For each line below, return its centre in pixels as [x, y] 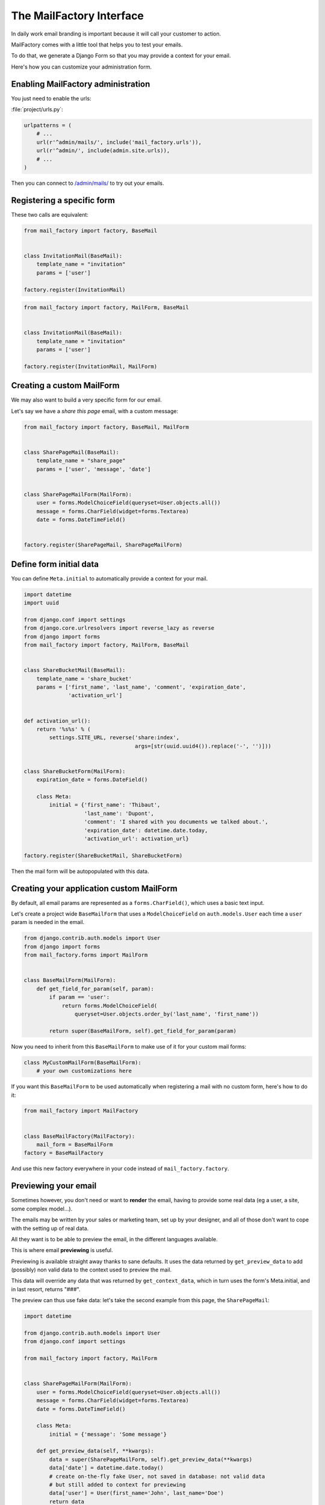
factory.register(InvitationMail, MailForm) [91, 366]
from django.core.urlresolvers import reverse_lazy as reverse [119, 628]
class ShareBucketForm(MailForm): [75, 771]
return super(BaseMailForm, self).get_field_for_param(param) [143, 1031]
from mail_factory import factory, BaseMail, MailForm [106, 427]
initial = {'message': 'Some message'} [108, 1434]
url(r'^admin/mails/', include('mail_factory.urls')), [119, 142]
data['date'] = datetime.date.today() [106, 1468]
